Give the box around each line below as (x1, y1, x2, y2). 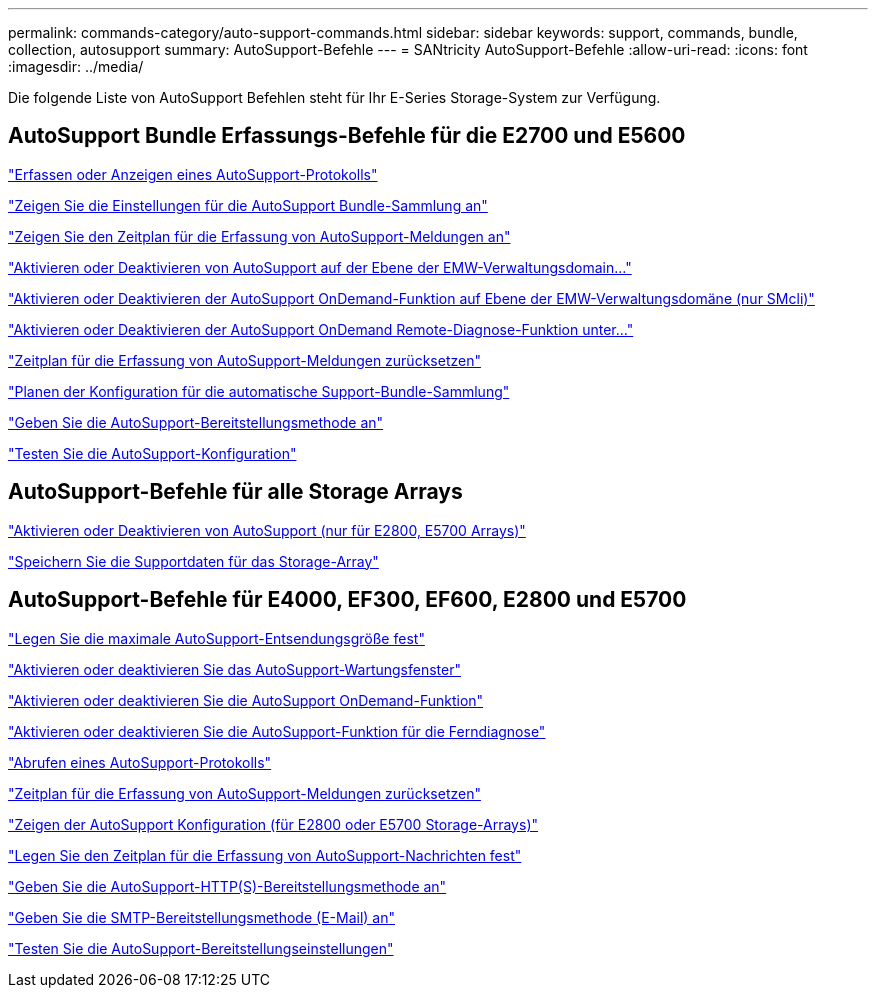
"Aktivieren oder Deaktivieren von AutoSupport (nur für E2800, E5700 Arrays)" (8, 521, 526, 539)
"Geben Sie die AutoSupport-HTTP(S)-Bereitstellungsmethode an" (8, 877, 447, 895)
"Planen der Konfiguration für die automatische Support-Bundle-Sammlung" (8, 382, 510, 400)
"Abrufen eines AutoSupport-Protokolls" (8, 753, 272, 771)
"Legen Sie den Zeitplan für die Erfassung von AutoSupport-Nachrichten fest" (8, 846, 522, 864)
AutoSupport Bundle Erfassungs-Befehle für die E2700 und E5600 (8, 123, 686, 149)
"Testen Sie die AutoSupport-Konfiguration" (8, 444, 297, 462)
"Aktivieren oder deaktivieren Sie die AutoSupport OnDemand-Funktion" (8, 691, 484, 709)
